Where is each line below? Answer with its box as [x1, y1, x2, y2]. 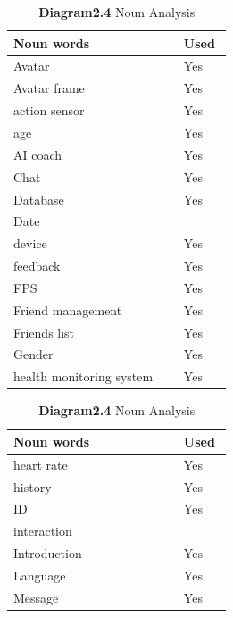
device [13, 234, 47, 253]
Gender [13, 345, 54, 363]
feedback [13, 256, 61, 275]
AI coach [13, 145, 62, 163]
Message [13, 588, 59, 606]
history [13, 477, 52, 496]
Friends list [13, 322, 75, 341]
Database [13, 189, 64, 208]
